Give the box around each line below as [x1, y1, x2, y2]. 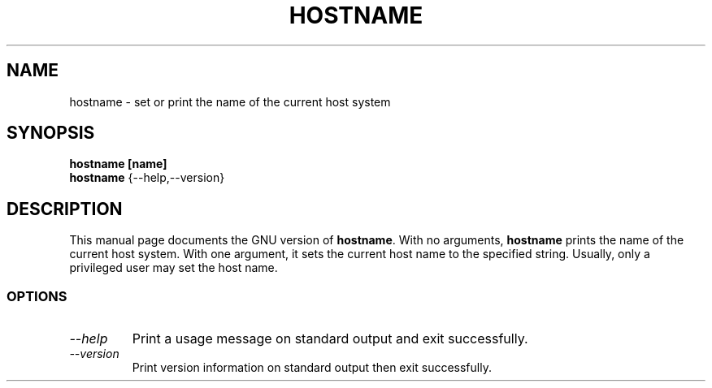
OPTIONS [7, 287, 67, 304]
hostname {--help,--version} [69, 170, 225, 185]
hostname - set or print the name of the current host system [69, 94, 391, 109]
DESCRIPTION [7, 198, 123, 219]
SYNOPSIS [7, 123, 95, 144]
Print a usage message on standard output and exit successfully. [132, 330, 528, 347]
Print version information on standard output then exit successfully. [132, 360, 492, 375]
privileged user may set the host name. [69, 261, 278, 275]
